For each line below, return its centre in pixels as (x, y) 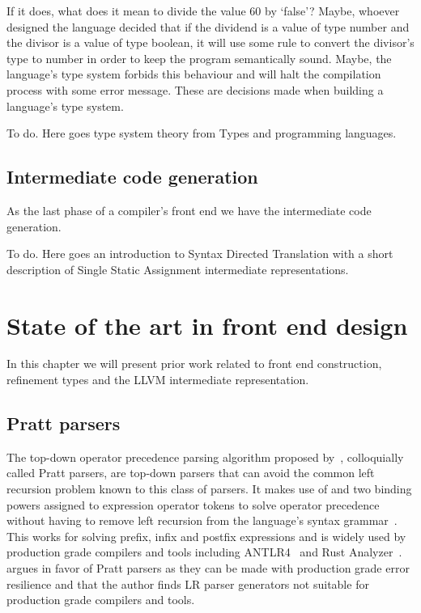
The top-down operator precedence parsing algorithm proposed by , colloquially (205, 457)
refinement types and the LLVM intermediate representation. (158, 380)
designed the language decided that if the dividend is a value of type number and (208, 26)
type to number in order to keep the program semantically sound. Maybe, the (199, 58)
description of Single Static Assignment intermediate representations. (178, 269)
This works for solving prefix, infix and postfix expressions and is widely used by (206, 536)
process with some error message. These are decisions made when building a (195, 89)
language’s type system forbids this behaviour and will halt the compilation (194, 74)
